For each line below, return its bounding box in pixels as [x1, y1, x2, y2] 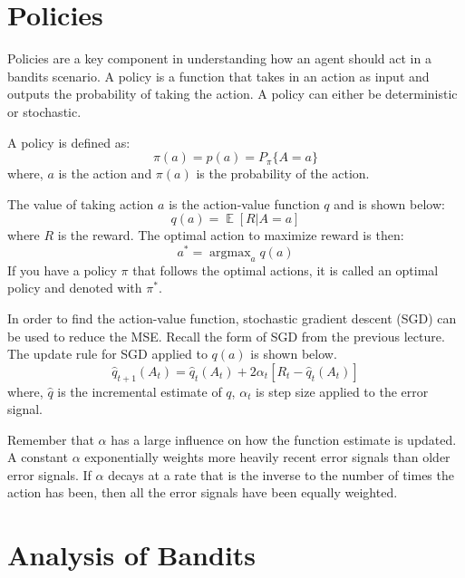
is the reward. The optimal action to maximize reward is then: [57, 226, 404, 245]
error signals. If [7, 465, 92, 484]
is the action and [58, 164, 152, 183]
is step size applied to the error [256, 381, 429, 400]
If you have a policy [7, 260, 117, 279]
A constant [7, 448, 68, 467]
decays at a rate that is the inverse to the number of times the [108, 465, 454, 484]
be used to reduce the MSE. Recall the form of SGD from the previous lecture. [7, 326, 445, 345]
